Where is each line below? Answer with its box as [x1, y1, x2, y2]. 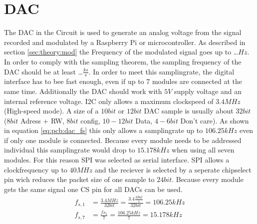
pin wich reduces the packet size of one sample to [4, 174, 155, 184]
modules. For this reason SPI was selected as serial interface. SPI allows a [4, 154, 230, 165]
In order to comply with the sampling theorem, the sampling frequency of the [4, 56, 242, 66]
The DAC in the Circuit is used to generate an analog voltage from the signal [4, 27, 242, 37]
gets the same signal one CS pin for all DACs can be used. [4, 183, 183, 194]
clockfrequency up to [4, 164, 67, 174]
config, [80, 115, 100, 125]
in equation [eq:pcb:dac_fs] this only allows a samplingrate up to [4, 125, 203, 135]
